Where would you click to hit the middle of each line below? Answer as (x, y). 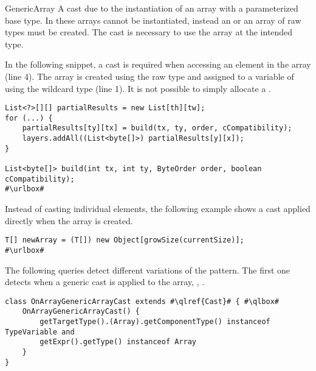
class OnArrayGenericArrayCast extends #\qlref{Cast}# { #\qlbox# (142, 301)
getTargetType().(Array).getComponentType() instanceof (155, 322)
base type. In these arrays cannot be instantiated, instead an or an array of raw (153, 20)
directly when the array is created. (69, 220)
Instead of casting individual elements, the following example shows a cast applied (158, 209)
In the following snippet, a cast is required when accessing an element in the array (158, 64)
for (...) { (29, 118)
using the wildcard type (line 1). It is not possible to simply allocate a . (138, 88)
